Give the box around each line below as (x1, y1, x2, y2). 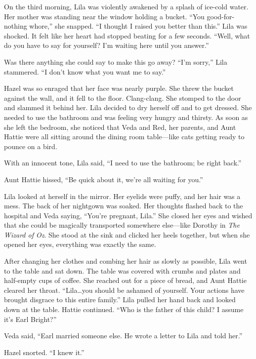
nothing (4, 21, 27, 31)
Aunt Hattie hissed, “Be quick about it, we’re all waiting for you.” (4, 174, 203, 184)
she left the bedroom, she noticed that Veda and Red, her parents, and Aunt (4, 121, 236, 132)
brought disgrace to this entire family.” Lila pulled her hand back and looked (4, 294, 236, 305)
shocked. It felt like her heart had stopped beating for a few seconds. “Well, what (4, 30, 250, 40)
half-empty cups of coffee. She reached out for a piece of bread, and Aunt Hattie (4, 275, 247, 285)
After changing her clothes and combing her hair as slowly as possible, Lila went (4, 256, 247, 266)
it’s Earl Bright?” (4, 314, 57, 324)
